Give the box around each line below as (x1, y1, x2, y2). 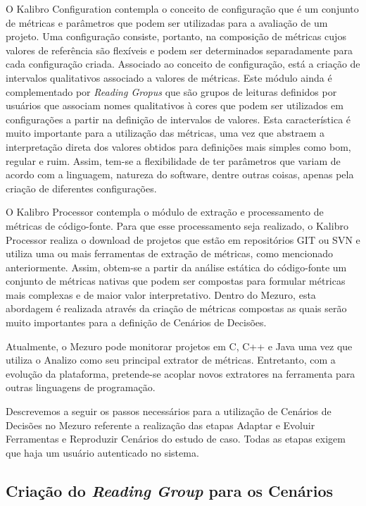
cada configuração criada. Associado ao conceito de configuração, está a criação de (6, 56, 360, 71)
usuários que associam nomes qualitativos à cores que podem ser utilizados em (6, 98, 343, 113)
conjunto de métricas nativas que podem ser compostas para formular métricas (6, 273, 346, 288)
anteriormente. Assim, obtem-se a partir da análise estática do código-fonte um (6, 259, 347, 274)
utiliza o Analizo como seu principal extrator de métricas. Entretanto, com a (6, 352, 336, 367)
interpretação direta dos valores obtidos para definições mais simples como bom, (6, 139, 351, 154)
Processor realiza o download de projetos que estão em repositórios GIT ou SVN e (6, 232, 360, 247)
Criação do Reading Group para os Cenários (6, 479, 334, 501)
